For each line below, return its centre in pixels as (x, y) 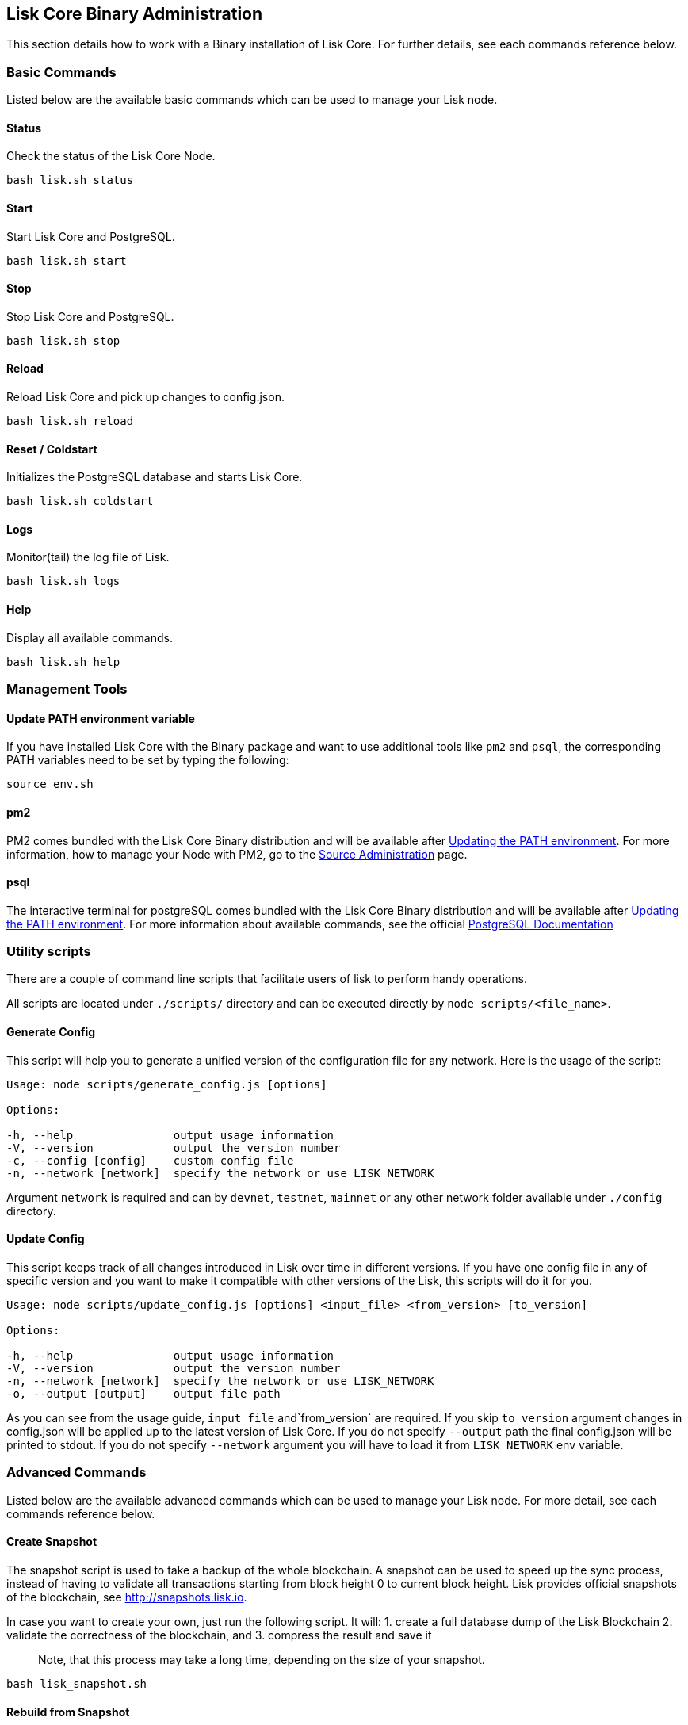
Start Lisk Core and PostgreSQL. (91, 236)
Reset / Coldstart (52, 449)
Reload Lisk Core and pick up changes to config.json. (145, 397)
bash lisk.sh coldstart (80, 501)
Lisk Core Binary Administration (135, 14)
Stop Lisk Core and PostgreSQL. (90, 316)
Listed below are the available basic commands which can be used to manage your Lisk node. (252, 100)
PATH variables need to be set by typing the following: (148, 760)
